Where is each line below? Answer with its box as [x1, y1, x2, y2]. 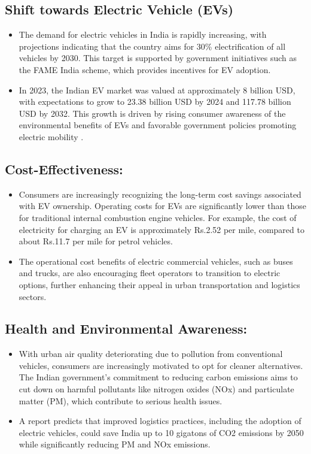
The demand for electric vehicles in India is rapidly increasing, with [19, 28, 267, 41]
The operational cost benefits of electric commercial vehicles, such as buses [19, 255, 293, 267]
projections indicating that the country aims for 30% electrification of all [19, 40, 286, 52]
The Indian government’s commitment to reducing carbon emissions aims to [19, 371, 298, 383]
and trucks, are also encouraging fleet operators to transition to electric [19, 267, 280, 279]
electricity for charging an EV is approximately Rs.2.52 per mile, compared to [19, 223, 304, 235]
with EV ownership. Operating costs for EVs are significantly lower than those [19, 199, 306, 212]
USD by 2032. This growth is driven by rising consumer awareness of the [19, 107, 286, 119]
